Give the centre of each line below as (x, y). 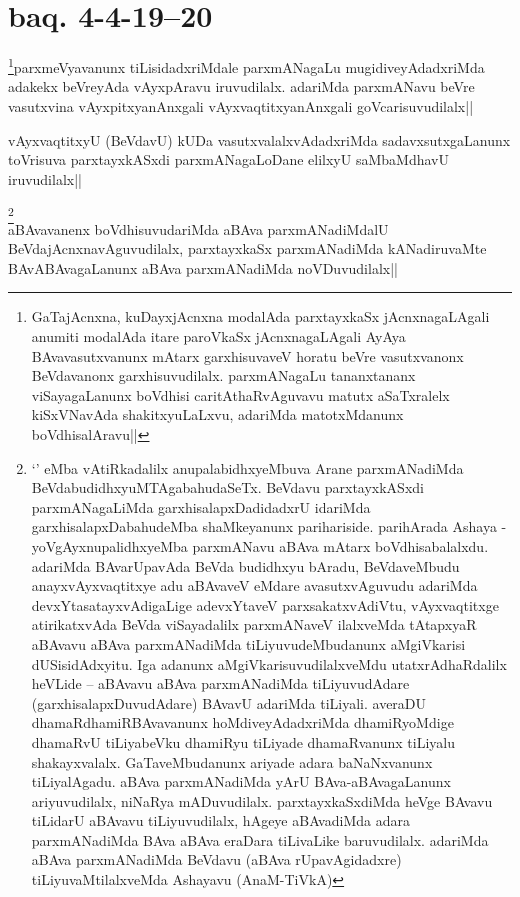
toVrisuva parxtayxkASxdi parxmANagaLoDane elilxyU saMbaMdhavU (228, 159)
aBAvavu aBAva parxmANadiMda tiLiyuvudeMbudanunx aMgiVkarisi (248, 643)
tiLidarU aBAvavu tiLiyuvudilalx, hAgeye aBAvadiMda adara (220, 820)
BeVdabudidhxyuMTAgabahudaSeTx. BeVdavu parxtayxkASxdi (227, 487)
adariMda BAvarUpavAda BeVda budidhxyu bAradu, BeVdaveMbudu (245, 565)
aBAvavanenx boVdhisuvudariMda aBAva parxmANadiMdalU (198, 228)
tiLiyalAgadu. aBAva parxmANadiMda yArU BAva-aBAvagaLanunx (241, 781)
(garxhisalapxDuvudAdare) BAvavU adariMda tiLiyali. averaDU (229, 702)
